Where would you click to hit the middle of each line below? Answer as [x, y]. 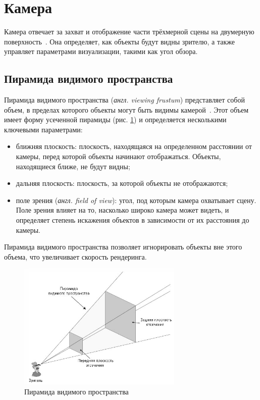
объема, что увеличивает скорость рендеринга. [75, 256]
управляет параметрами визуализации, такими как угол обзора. [101, 51]
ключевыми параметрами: [43, 129]
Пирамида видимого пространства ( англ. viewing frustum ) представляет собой [124, 100]
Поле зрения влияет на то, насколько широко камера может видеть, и [122, 210]
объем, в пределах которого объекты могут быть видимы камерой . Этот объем [126, 109]
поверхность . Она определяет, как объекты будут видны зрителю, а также [119, 41]
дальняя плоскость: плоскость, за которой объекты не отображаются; [122, 183]
